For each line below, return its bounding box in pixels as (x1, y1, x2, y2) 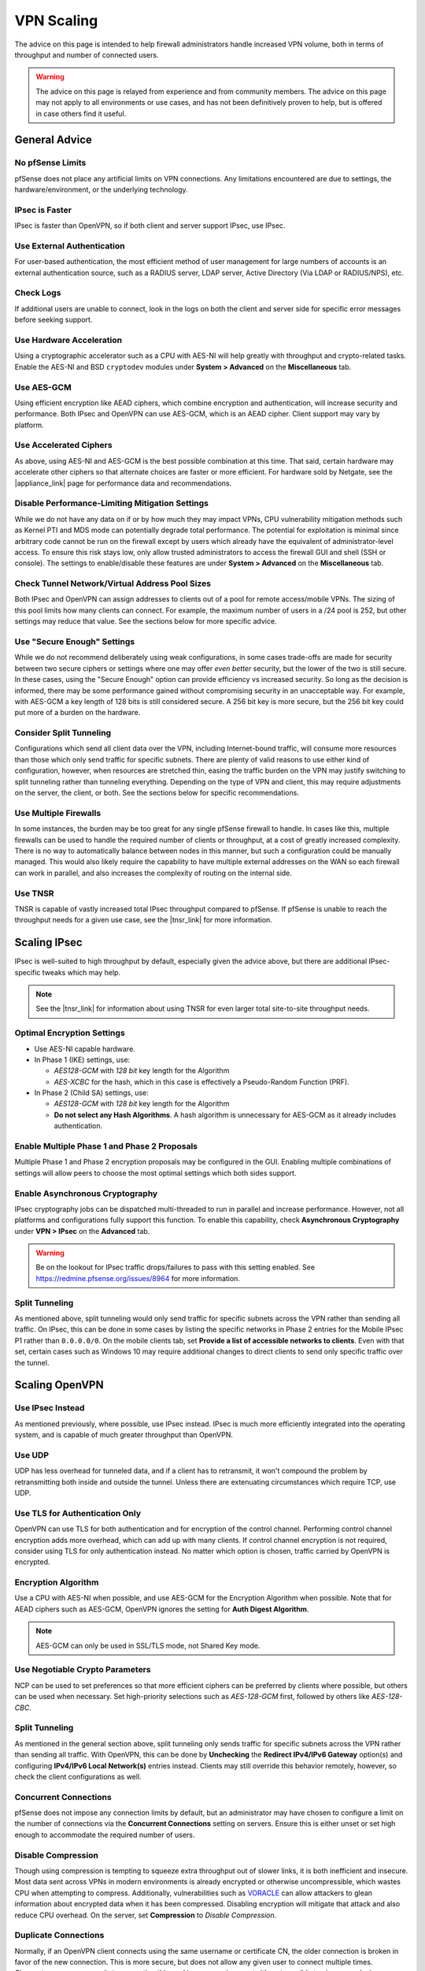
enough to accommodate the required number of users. (14, 1830, 195, 1839)
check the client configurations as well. (14, 1772, 142, 1781)
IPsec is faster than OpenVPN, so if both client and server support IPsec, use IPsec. (14, 221, 286, 230)
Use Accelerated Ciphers (14, 440, 113, 451)
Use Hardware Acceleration (14, 335, 122, 346)
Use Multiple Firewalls (14, 807, 102, 818)
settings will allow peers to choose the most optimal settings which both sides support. (14, 1168, 297, 1178)
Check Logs (14, 288, 61, 299)
